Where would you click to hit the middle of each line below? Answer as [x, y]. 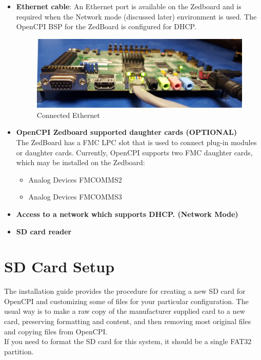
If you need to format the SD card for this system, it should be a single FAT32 [128, 341]
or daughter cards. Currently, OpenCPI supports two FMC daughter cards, [134, 152]
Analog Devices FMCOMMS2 [75, 179]
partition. [19, 351]
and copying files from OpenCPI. [56, 331]
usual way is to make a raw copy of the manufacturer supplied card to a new [125, 311]
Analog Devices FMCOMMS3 [75, 197]
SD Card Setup [59, 266]
